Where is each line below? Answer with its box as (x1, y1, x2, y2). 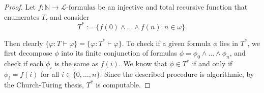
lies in (220, 37, 238, 48)
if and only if (192, 58, 232, 69)
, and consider (45, 11, 90, 22)
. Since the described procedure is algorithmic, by (100, 68, 254, 79)
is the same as (54, 58, 98, 69)
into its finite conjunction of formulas (61, 48, 178, 58)
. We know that (119, 58, 167, 69)
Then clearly (4, 37, 43, 48)
